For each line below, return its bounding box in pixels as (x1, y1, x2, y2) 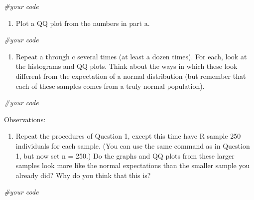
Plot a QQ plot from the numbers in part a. (15, 17, 150, 28)
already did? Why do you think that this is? (15, 170, 151, 180)
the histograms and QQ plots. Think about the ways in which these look (15, 61, 238, 71)
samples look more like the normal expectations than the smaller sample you (15, 160, 250, 171)
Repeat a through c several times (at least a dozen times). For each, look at (15, 51, 247, 61)
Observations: (4, 114, 46, 124)
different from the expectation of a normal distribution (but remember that (15, 70, 246, 81)
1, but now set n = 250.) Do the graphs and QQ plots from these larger (15, 150, 235, 161)
